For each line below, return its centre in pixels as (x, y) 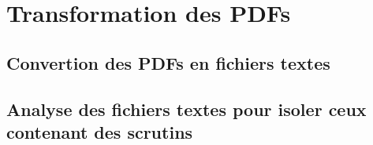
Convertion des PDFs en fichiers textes (168, 62)
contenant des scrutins (100, 131)
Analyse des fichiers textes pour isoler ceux (186, 109)
